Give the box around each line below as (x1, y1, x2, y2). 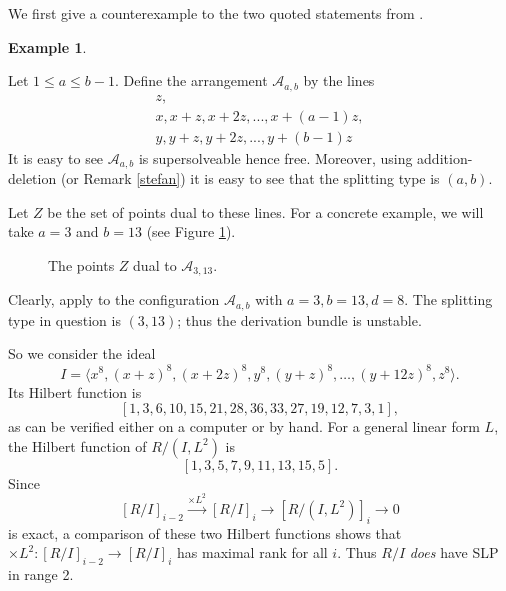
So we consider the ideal (8, 343, 156, 364)
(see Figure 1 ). (146, 221, 236, 242)
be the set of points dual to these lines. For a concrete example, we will (47, 201, 484, 222)
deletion (8, 168, 57, 189)
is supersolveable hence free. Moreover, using (138, 147, 413, 168)
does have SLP (409, 542, 499, 563)
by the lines (303, 70, 375, 91)
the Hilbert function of (8, 435, 147, 456)
